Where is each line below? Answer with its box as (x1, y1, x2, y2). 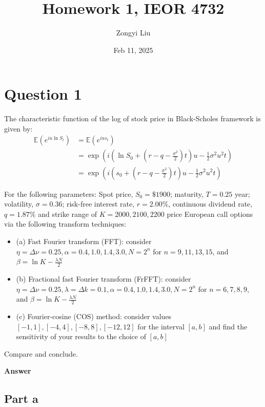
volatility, (4, 198, 34, 209)
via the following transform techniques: (4, 218, 127, 229)
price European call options (167, 208, 253, 219)
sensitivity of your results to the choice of (16, 331, 146, 342)
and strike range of (38, 208, 97, 219)
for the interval (137, 321, 185, 331)
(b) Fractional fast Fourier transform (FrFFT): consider (16, 273, 191, 284)
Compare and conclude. (4, 348, 78, 359)
